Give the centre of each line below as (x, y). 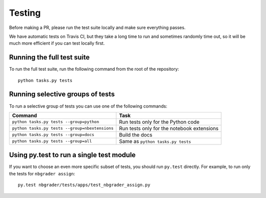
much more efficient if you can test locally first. (57, 43)
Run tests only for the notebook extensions (169, 128)
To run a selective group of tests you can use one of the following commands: (88, 106)
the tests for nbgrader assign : (42, 173)
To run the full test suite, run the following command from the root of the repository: (94, 69)
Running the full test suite (50, 57)
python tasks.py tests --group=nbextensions (63, 128)
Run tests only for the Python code (159, 122)
